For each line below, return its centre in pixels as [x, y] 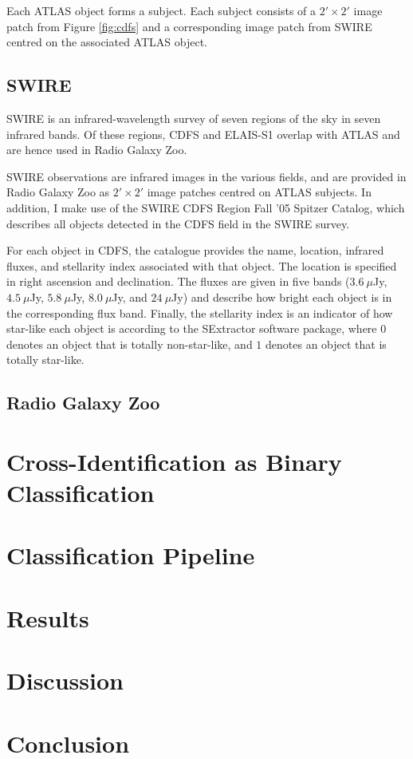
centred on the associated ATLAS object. [107, 42]
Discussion [65, 680]
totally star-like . [45, 360]
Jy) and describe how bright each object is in [282, 296]
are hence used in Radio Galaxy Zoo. [97, 150]
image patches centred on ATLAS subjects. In [259, 192]
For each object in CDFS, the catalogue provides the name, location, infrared [195, 250]
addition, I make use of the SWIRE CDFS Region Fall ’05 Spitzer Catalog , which [206, 207]
